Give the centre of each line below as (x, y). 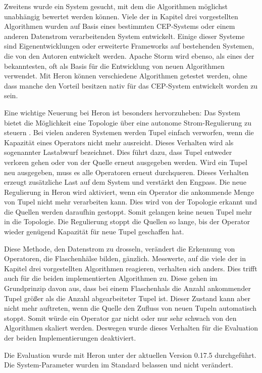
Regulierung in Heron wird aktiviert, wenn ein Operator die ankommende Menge (129, 192)
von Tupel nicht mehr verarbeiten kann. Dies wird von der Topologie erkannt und (131, 202)
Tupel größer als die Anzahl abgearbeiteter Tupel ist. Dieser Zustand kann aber (127, 298)
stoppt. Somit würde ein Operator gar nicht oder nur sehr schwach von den (120, 318)
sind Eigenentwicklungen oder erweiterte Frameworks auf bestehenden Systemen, (129, 46)
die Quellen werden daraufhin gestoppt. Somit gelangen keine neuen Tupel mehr (128, 211)
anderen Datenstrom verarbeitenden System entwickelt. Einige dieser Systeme (124, 36)
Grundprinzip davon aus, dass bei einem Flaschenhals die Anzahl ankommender (127, 288)
